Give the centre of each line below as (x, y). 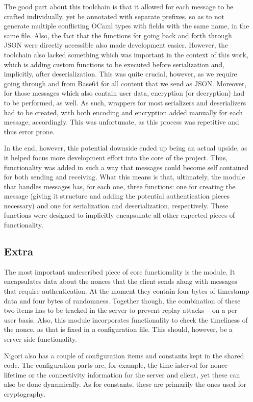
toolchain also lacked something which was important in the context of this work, (126, 54)
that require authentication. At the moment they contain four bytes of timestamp (126, 291)
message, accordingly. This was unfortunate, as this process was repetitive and (122, 122)
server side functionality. (40, 339)
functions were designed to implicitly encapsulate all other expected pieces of (119, 215)
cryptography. (25, 393)
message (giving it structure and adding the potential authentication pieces (117, 196)
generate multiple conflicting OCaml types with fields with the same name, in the (126, 26)
